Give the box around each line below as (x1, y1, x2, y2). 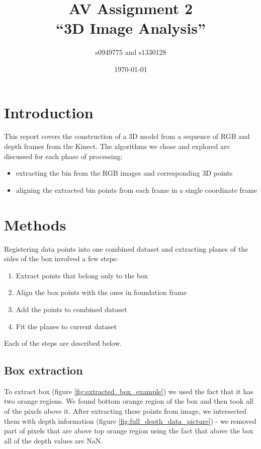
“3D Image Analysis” (56, 18, 206, 38)
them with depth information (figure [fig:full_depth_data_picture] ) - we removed (4, 415, 256, 426)
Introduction (4, 102, 94, 122)
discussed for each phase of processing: (4, 151, 123, 161)
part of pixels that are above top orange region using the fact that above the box (4, 425, 253, 436)
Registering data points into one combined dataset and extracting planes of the (4, 243, 248, 254)
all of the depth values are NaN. (4, 435, 103, 445)
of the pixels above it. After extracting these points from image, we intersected (4, 406, 246, 416)
